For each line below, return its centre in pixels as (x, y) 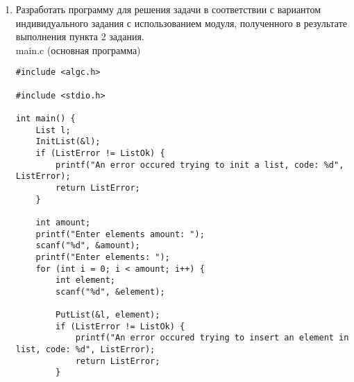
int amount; (63, 222)
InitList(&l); (68, 142)
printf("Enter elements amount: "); (120, 234)
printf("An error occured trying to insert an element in (212, 338)
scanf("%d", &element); (110, 292)
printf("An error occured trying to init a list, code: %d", (200, 165)
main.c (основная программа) (78, 50)
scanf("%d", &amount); (88, 246)
